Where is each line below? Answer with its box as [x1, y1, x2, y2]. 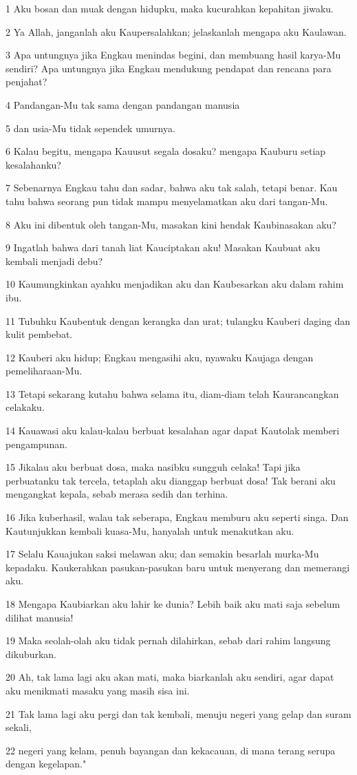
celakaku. [6, 400, 45, 414]
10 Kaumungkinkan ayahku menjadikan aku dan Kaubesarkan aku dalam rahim [6, 277, 344, 291]
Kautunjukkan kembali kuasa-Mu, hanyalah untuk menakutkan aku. [6, 523, 294, 538]
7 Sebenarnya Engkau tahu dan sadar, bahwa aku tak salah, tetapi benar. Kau [6, 180, 338, 195]
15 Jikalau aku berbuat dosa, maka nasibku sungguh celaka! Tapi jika [6, 460, 301, 474]
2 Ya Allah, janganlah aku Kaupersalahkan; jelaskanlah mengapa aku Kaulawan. [6, 24, 347, 39]
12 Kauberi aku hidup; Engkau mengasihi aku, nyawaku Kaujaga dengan [6, 350, 314, 364]
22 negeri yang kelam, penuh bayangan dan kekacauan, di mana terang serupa [6, 743, 336, 757]
